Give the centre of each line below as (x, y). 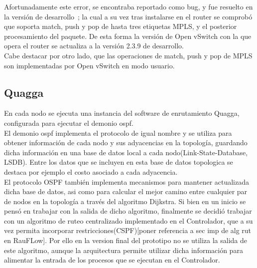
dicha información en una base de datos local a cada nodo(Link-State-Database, (126, 152)
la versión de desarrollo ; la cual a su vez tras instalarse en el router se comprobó (128, 16)
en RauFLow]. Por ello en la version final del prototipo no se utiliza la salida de (126, 240)
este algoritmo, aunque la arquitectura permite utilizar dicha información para (124, 250)
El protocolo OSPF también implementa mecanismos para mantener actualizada (127, 181)
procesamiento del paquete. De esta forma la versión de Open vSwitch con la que (128, 36)
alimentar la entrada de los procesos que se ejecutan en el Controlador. (112, 260)
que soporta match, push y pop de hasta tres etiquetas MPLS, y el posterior (121, 26)
